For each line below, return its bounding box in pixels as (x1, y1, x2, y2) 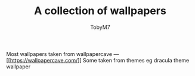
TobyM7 (90, 24, 110, 31)
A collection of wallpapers (33, 4, 167, 18)
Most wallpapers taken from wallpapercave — (6, 50, 119, 57)
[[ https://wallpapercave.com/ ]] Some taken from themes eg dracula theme (6, 57, 190, 64)
